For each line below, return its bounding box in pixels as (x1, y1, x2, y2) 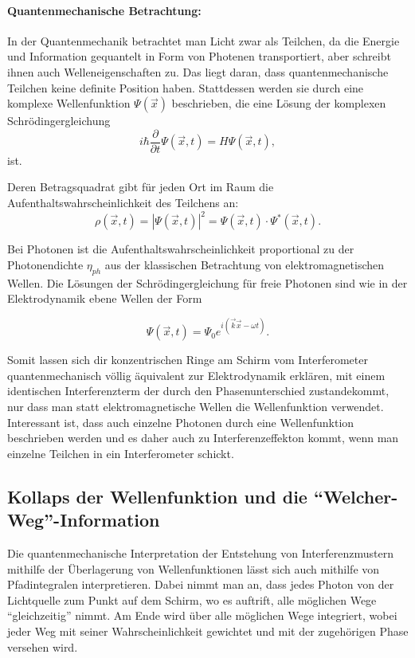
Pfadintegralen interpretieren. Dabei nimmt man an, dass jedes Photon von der (7, 576, 394, 593)
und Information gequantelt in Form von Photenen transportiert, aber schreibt (7, 48, 391, 65)
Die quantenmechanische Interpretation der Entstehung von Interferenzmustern (7, 544, 394, 561)
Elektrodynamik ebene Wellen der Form (7, 290, 202, 307)
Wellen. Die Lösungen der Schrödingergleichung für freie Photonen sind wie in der (7, 274, 408, 291)
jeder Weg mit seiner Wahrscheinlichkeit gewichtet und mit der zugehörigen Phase (7, 622, 409, 639)
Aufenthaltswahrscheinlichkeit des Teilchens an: (7, 194, 239, 211)
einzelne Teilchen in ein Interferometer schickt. (7, 445, 234, 461)
